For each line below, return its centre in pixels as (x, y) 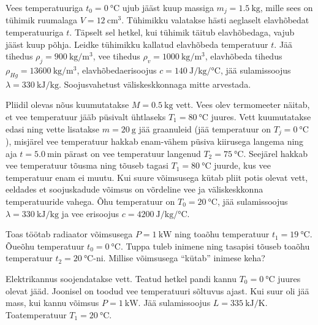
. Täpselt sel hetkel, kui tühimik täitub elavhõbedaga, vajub (182, 32)
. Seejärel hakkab (276, 153)
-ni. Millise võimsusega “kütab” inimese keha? (179, 258)
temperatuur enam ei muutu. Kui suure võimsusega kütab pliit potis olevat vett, (157, 177)
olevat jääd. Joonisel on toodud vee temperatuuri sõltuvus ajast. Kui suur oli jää (157, 290)
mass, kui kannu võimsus (52, 303)
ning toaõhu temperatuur (222, 234)
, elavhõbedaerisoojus (117, 70)
